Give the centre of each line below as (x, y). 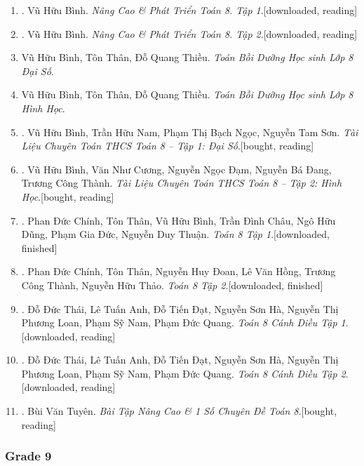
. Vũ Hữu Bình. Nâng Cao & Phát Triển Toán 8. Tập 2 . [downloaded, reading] (189, 33)
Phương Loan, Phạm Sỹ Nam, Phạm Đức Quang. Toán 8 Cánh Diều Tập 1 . (185, 322)
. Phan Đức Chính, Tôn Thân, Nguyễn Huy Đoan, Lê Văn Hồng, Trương (178, 271)
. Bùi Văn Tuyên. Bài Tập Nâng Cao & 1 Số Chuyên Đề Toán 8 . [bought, (179, 411)
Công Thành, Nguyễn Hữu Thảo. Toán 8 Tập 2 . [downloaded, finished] (172, 285)
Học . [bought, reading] (68, 196)
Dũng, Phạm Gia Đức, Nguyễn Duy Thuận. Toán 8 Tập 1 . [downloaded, (175, 234)
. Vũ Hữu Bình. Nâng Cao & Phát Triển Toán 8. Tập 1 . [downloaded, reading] (189, 10)
